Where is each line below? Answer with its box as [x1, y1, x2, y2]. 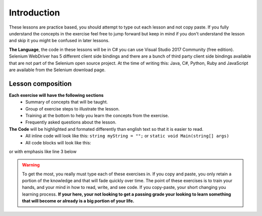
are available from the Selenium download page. [9, 67, 106, 73]
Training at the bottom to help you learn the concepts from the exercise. [25, 112, 169, 118]
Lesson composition [9, 79, 72, 88]
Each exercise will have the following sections [9, 92, 104, 98]
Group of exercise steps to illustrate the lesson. [25, 106, 120, 111]
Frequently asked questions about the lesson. [25, 119, 116, 125]
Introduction [9, 7, 60, 18]
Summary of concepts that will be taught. [25, 99, 108, 105]
